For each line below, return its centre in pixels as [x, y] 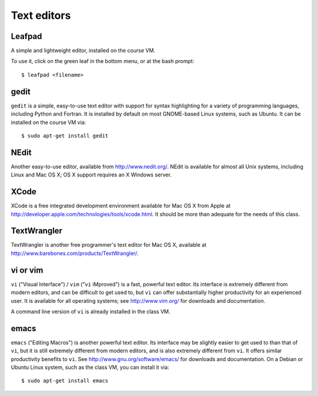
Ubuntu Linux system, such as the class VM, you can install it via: [90, 367]
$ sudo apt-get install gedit [65, 135]
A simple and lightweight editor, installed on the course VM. [83, 51]
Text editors [41, 15]
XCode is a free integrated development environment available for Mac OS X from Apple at [121, 206]
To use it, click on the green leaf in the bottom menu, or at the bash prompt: [102, 61]
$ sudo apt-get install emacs [65, 381]
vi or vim [27, 270]
